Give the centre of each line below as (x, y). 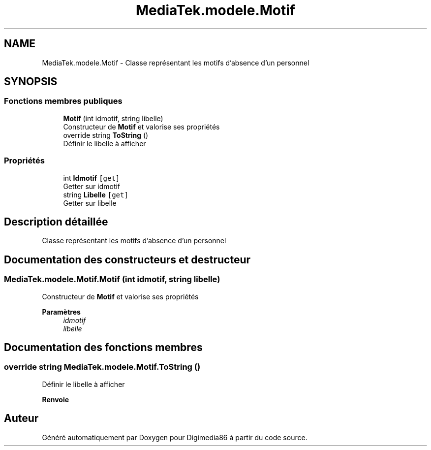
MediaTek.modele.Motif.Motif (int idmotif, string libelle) (112, 279)
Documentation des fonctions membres (103, 348)
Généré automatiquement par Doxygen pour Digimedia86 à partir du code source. (175, 437)
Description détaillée (56, 222)
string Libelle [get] (96, 194)
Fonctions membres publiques (63, 101)
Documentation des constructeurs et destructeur (127, 259)
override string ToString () (106, 135)
